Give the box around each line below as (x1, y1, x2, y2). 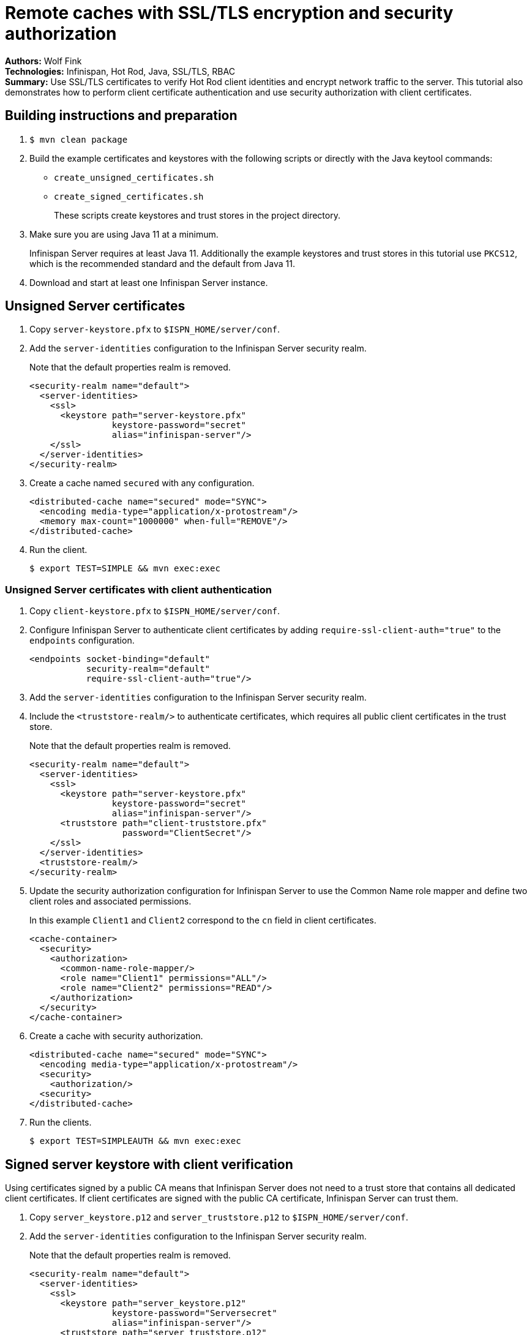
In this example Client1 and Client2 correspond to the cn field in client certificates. (29, 915, 377, 926)
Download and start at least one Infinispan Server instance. (29, 277, 268, 288)
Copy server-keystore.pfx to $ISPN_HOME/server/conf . (29, 324, 280, 335)
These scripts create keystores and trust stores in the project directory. (54, 209, 340, 220)
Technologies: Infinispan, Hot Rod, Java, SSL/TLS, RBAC (5, 66, 235, 77)
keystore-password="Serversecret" (111, 1308, 277, 1318)
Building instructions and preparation (5, 108, 238, 124)
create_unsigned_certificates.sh (54, 172, 214, 182)
